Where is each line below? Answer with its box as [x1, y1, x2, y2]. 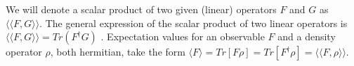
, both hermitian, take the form [50, 44, 185, 59]
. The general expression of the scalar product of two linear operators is [39, 15, 348, 30]
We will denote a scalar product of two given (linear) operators [6, 2, 277, 16]
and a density [277, 29, 336, 44]
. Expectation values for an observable [100, 29, 265, 44]
